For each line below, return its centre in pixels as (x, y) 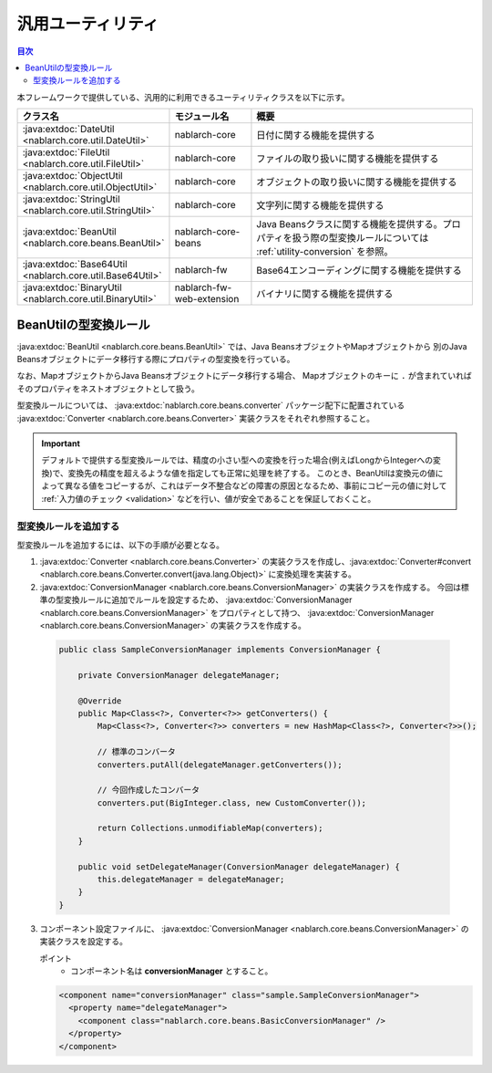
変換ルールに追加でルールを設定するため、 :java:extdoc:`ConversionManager (208, 600)
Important (61, 443)
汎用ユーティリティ (88, 24)
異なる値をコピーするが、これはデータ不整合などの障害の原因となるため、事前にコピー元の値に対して (256, 486)
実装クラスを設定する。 (83, 942)
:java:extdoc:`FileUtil (66, 152)
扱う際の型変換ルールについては (360, 238)
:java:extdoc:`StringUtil (71, 199)
